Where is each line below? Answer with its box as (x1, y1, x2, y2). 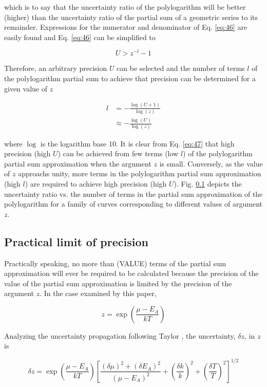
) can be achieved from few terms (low (58, 148, 179, 159)
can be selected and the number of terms (117, 63, 245, 73)
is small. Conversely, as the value (159, 158, 263, 169)
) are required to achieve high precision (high (25, 178, 167, 189)
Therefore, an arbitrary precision (4, 63, 107, 73)
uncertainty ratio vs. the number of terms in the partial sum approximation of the (4, 188, 263, 199)
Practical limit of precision (4, 233, 148, 249)
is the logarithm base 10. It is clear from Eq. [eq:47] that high (40, 138, 235, 149)
